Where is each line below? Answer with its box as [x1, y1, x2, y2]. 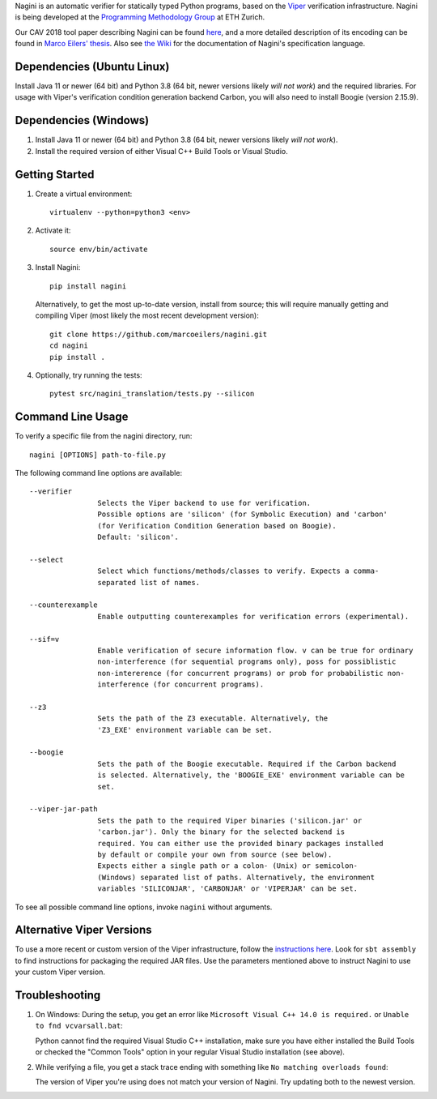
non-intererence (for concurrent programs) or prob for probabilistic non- [97, 669, 405, 678]
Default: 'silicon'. [97, 532, 180, 541]
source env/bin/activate [49, 244, 148, 254]
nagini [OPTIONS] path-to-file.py [29, 450, 166, 460]
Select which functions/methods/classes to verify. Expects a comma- [97, 567, 380, 575]
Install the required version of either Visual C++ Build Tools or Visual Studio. [35, 146, 288, 156]
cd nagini [49, 341, 88, 350]
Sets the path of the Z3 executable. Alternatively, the [97, 714, 329, 723]
